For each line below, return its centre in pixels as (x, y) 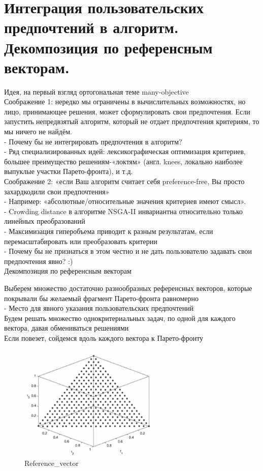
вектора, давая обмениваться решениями (67, 328)
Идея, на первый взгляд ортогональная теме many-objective (96, 91)
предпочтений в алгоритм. (91, 27)
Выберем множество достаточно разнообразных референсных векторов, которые (128, 288)
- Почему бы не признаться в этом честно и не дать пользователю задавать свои (128, 251)
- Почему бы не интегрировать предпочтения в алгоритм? (93, 141)
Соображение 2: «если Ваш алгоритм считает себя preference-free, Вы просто (124, 181)
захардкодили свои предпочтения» (57, 191)
